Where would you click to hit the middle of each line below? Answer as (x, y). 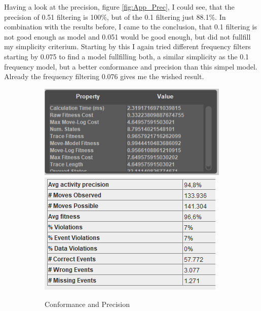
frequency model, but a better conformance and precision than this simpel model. (131, 66)
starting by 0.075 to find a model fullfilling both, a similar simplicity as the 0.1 (127, 56)
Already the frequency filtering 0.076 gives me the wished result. (104, 76)
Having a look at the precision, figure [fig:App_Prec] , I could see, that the (119, 7)
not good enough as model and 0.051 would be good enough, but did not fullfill (127, 36)
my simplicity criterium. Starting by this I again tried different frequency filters (127, 46)
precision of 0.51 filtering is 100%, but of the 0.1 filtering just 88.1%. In (115, 16)
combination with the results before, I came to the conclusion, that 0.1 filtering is (130, 27)
